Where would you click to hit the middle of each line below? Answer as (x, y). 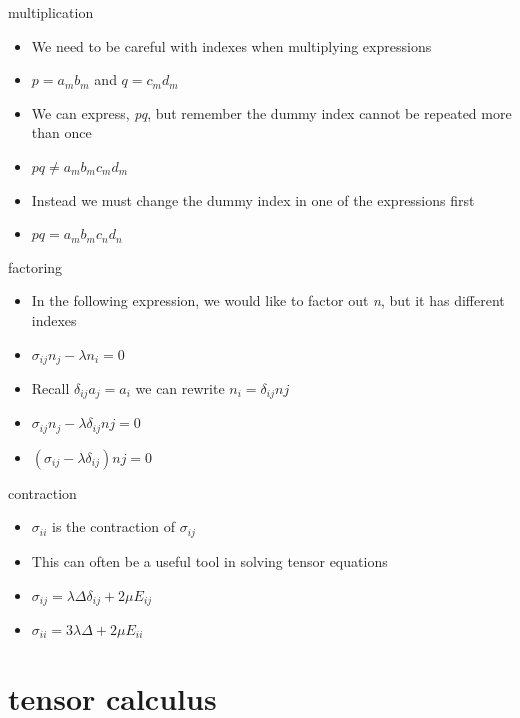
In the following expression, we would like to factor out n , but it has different (268, 300)
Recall (50, 387)
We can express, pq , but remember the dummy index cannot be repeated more (271, 112)
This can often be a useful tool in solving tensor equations (209, 560)
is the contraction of (114, 526)
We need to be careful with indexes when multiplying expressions (231, 45)
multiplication (51, 12)
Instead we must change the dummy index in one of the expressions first (253, 199)
